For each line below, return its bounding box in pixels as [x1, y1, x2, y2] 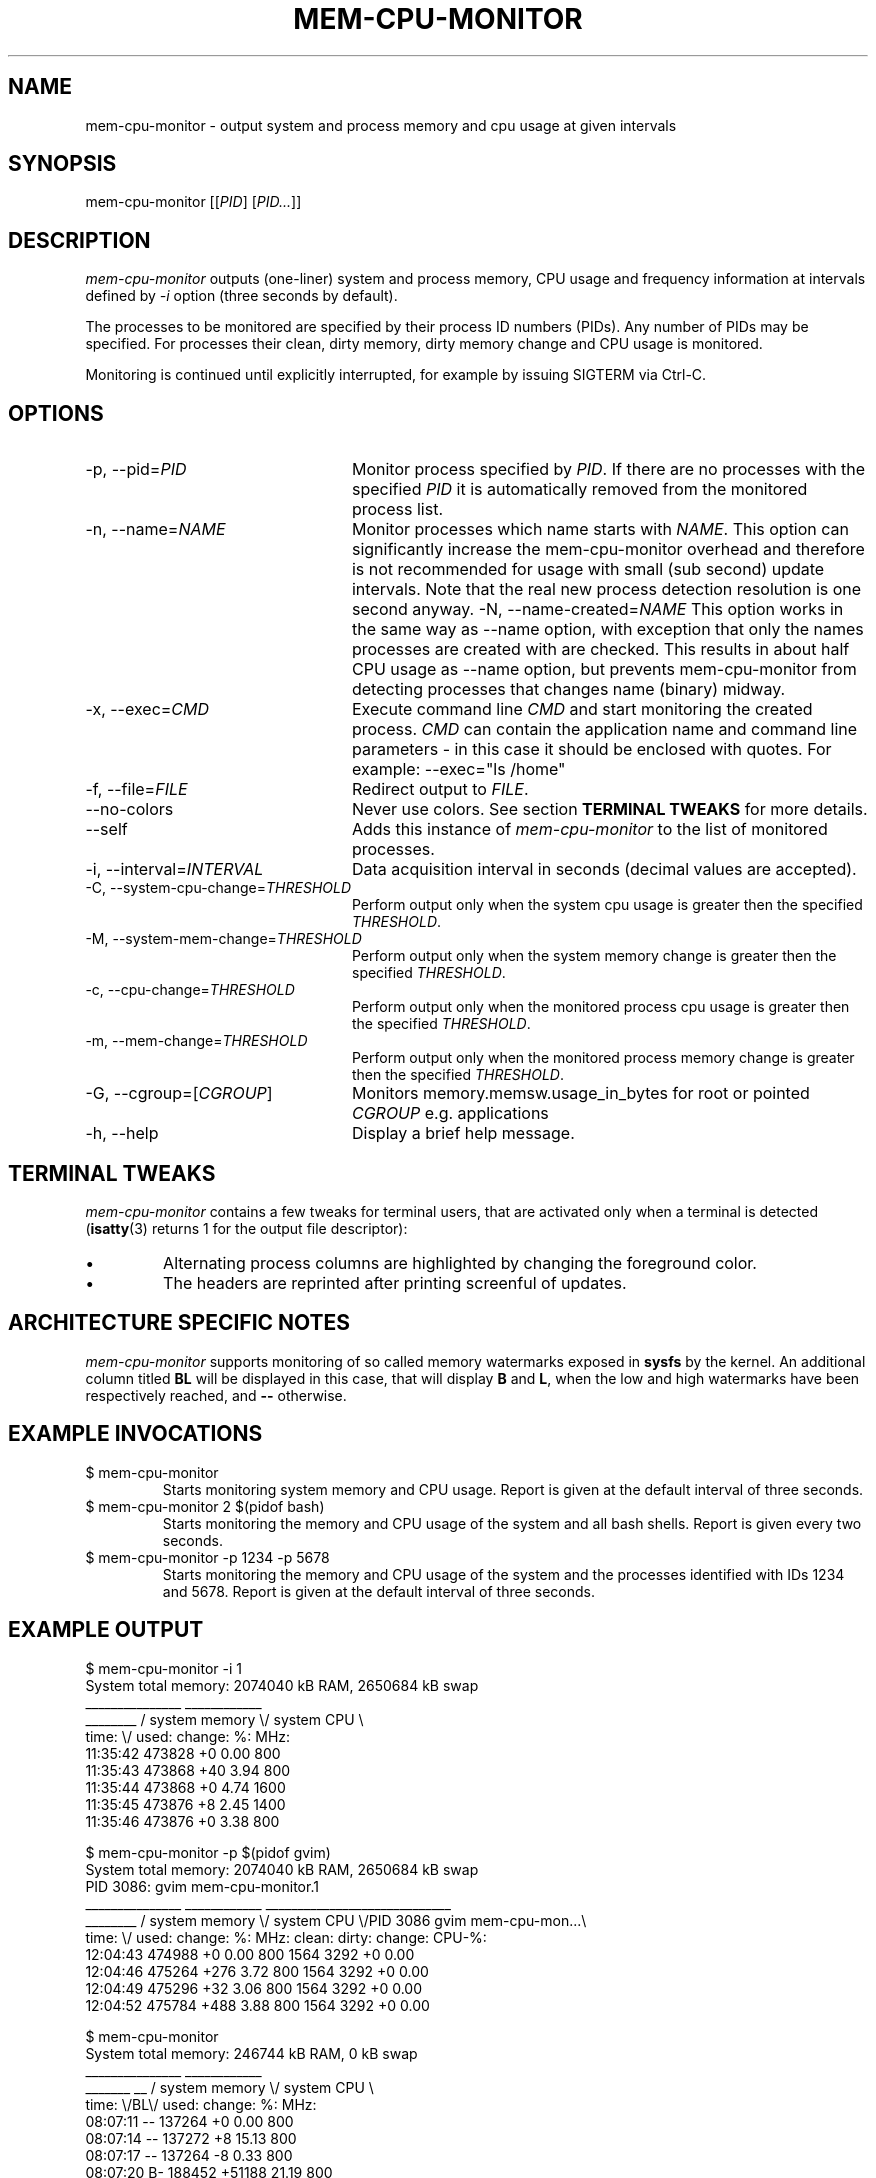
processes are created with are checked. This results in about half [351, 639, 850, 660]
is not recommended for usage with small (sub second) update [351, 559, 825, 580]
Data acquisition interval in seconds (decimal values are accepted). [351, 859, 857, 880]
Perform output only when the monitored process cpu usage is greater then [352, 998, 850, 1016]
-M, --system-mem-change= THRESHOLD [85, 930, 362, 948]
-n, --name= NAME [85, 519, 226, 540]
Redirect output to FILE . [351, 779, 529, 800]
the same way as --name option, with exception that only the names [351, 619, 864, 640]
